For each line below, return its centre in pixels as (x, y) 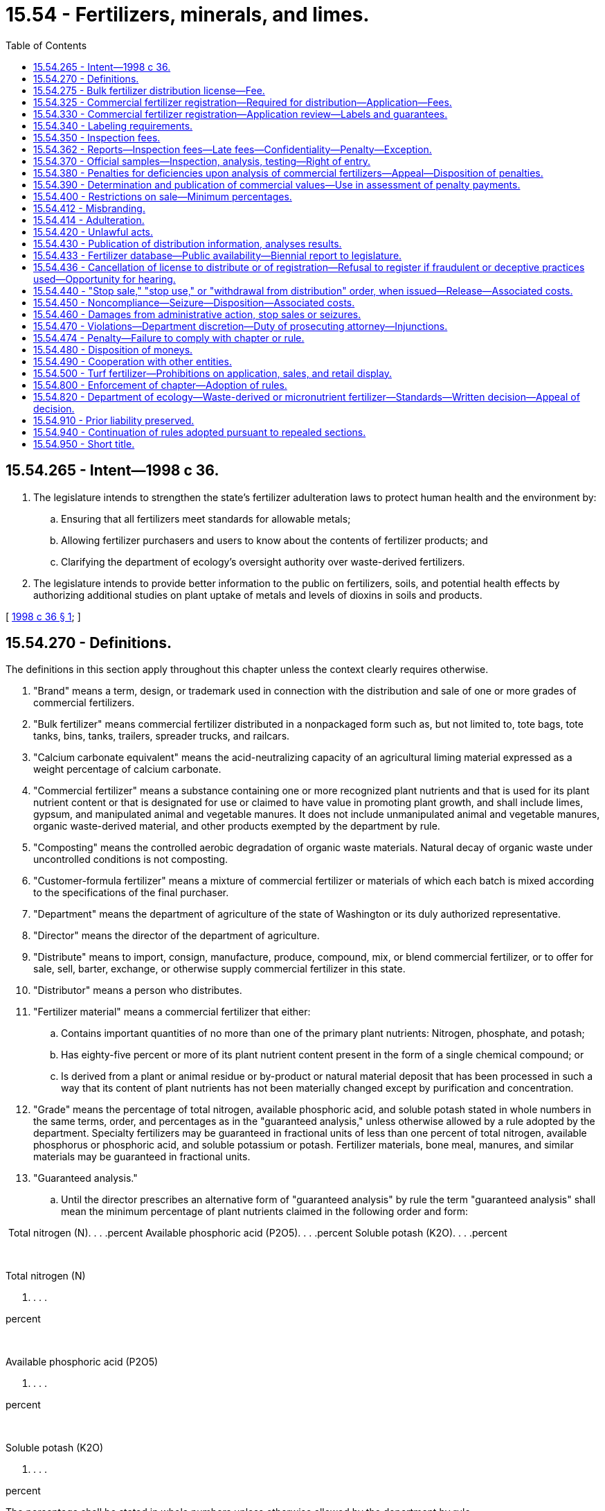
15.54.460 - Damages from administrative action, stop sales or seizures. (197, 314)
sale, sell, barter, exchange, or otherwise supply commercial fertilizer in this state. (219, 969)
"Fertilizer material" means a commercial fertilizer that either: (172, 1012)
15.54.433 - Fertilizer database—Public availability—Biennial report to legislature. (218, 255)
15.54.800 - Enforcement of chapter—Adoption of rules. (160, 385)
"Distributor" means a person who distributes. (138, 990)
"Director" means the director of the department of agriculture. (177, 936)
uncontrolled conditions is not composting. (131, 859)
